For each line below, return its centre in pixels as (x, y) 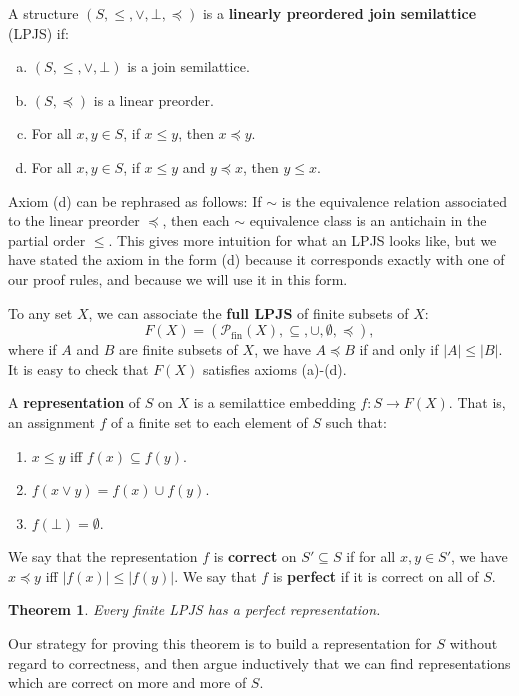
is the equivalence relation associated (394, 200)
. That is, (477, 402)
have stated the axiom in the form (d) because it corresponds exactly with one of (256, 259)
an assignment (51, 421)
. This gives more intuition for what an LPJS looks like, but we (302, 239)
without (473, 643)
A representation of (74, 402)
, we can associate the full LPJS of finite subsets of (248, 312)
